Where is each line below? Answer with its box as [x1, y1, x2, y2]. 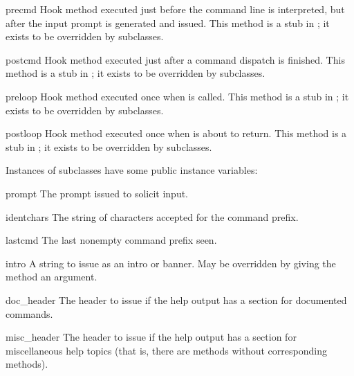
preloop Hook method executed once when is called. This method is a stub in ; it [6, 89, 349, 103]
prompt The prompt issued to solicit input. [6, 186, 189, 200]
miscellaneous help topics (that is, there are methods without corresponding [6, 343, 327, 357]
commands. [6, 306, 53, 321]
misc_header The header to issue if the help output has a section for [6, 330, 297, 344]
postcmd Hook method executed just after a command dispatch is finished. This [6, 52, 345, 66]
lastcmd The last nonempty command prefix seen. [6, 233, 217, 247]
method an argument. [6, 269, 97, 284]
